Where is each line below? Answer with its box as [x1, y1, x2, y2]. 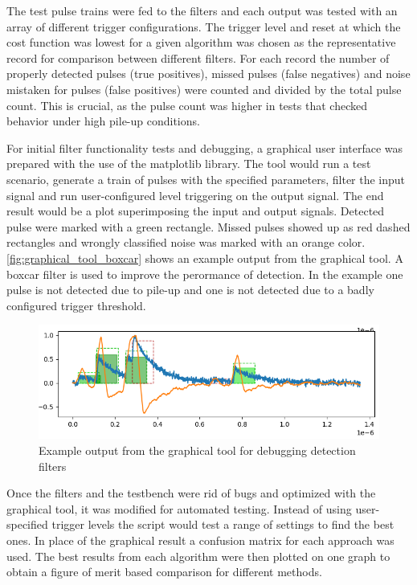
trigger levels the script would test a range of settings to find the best [51, 516, 395, 533]
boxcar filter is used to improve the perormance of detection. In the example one [6, 265, 403, 282]
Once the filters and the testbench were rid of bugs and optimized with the [6, 485, 376, 501]
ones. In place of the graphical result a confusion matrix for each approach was [6, 531, 395, 548]
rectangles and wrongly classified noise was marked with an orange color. [6, 234, 366, 251]
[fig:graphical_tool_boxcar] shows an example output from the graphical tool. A [6, 249, 403, 266]
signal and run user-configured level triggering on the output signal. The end [6, 186, 384, 203]
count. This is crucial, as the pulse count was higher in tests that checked [6, 96, 367, 113]
